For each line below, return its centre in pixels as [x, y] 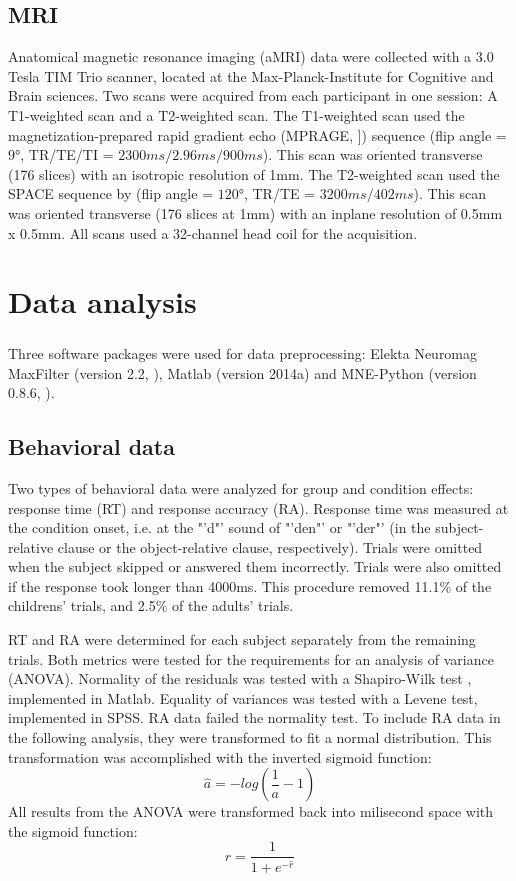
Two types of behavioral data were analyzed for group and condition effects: [241, 487]
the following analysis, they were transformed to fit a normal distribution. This [250, 737]
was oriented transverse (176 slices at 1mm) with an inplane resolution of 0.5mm [255, 212]
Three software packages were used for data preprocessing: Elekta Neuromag [243, 352]
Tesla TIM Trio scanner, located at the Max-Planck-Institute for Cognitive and [251, 75]
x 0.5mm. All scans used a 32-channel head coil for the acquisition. [213, 232]
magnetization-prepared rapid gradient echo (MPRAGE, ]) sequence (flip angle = [257, 134]
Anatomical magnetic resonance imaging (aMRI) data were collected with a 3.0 [251, 56]
